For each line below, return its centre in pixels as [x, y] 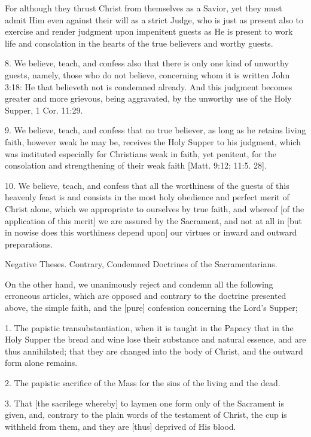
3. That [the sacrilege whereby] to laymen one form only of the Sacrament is [144, 403]
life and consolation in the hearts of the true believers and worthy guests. [139, 43]
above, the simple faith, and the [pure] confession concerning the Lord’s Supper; [151, 308]
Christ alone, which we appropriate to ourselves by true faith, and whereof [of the [155, 208]
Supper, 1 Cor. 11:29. [44, 110]
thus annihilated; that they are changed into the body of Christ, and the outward [154, 351]
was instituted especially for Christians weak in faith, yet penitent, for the [141, 153]
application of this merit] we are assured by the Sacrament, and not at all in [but [154, 220]
